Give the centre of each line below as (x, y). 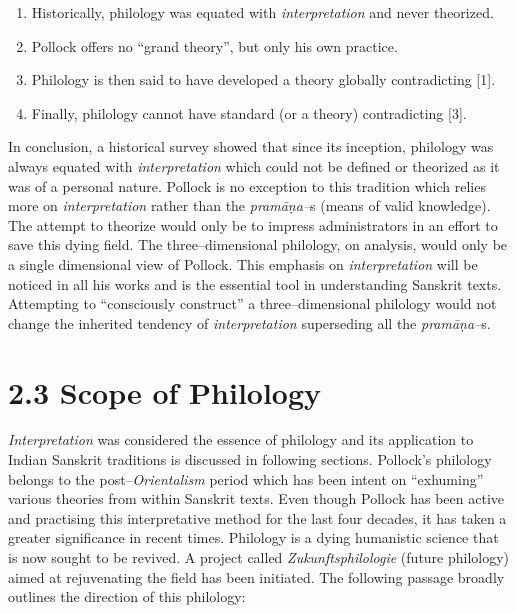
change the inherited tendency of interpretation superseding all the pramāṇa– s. (249, 322)
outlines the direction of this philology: (127, 596)
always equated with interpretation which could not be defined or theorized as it (254, 165)
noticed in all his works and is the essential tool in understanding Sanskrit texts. (255, 283)
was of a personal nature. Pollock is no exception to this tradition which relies (247, 185)
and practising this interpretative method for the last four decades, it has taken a (257, 517)
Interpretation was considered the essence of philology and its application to (241, 439)
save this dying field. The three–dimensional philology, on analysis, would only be (258, 244)
